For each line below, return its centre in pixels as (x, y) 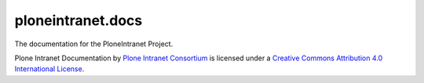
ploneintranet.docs (79, 20)
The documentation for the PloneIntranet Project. (94, 44)
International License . (49, 69)
